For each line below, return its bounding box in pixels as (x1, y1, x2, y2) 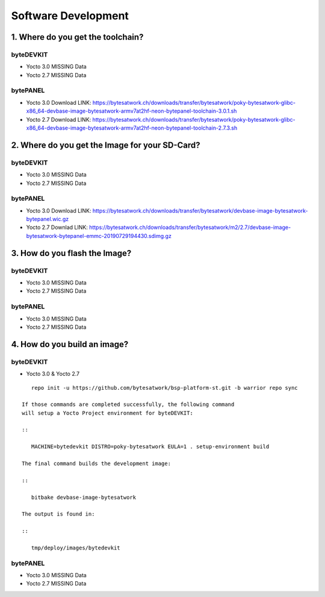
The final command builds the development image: (22, 460, 172, 467)
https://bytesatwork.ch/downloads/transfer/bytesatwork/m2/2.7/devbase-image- (89, 223, 291, 231)
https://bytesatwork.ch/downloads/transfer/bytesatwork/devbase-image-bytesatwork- (92, 207, 308, 214)
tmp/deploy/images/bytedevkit (31, 544, 120, 551)
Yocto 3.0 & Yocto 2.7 (26, 370, 80, 378)
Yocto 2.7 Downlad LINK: (26, 223, 88, 231)
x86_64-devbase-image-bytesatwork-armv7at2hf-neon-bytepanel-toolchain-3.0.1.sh (26, 107, 237, 114)
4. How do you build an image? (11, 339, 129, 349)
